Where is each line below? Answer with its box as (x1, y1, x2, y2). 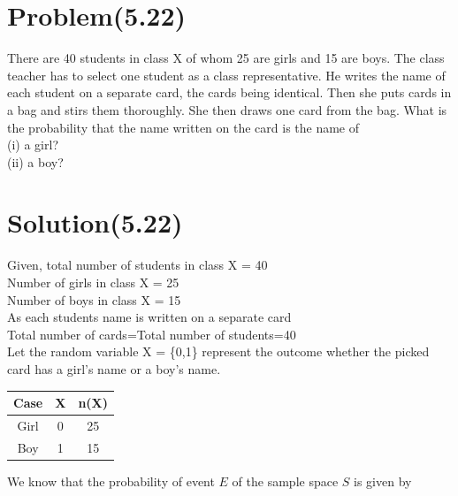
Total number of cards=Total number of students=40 (7, 324, 296, 343)
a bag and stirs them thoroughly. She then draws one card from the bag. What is (7, 100, 447, 118)
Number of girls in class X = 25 (7, 273, 179, 291)
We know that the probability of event (7, 471, 215, 490)
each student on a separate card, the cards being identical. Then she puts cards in (7, 83, 452, 102)
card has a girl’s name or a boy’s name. (7, 359, 221, 378)
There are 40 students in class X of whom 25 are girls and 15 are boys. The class (7, 49, 445, 67)
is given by (354, 471, 412, 490)
